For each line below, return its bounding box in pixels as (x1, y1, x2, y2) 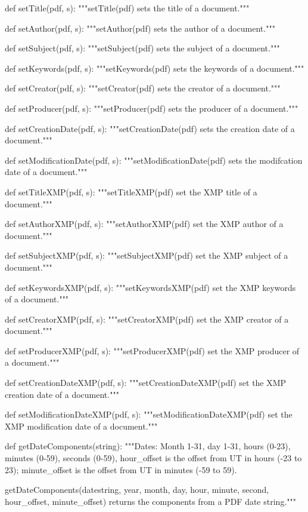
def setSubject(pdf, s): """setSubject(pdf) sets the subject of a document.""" (5, 42, 280, 54)
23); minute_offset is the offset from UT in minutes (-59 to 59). (5, 463, 237, 476)
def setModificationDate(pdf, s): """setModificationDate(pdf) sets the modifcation (5, 154, 303, 166)
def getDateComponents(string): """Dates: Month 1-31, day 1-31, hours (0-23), (5, 440, 291, 452)
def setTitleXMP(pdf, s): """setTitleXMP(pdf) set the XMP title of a (5, 185, 257, 198)
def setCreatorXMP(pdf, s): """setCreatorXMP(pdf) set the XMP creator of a (5, 312, 289, 325)
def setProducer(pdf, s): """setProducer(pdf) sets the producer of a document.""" (5, 102, 298, 114)
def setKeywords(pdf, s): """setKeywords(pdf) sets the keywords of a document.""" (5, 62, 304, 74)
